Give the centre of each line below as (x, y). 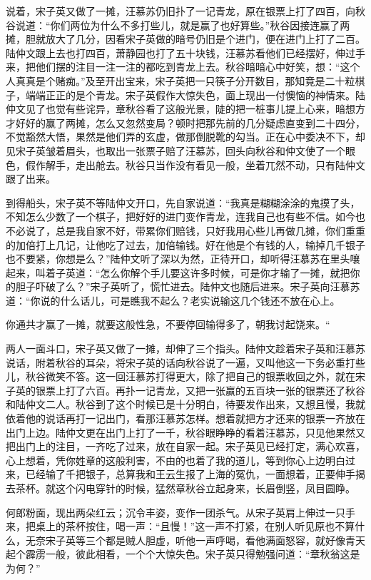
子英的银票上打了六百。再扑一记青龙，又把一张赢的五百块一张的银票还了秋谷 (185, 390)
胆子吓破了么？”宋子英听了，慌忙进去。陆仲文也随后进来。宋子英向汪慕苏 (188, 286)
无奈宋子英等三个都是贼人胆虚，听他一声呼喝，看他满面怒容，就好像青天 (195, 540)
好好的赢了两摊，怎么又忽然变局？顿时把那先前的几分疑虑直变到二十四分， (190, 122)
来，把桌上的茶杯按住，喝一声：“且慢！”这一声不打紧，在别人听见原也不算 (181, 526)
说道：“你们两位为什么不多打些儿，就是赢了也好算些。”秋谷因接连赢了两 (183, 25)
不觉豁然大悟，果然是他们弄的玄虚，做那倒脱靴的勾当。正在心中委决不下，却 (185, 137)
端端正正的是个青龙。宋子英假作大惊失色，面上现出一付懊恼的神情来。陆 (195, 95)
